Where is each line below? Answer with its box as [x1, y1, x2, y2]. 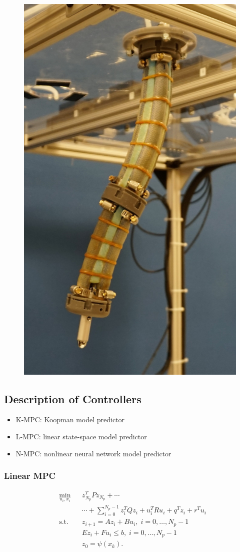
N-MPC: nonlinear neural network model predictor [15, 448, 171, 458]
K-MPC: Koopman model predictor [15, 414, 125, 425]
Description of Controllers [4, 391, 141, 406]
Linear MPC [4, 469, 56, 482]
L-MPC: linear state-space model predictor [15, 431, 147, 442]
